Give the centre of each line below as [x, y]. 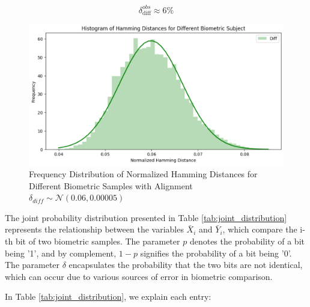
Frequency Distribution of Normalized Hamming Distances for [143, 174]
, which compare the [260, 229]
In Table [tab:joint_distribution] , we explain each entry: [108, 296]
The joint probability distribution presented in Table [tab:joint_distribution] [146, 217]
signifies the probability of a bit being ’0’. [216, 253]
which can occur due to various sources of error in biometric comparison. [139, 276]
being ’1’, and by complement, [61, 253]
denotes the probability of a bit [247, 241]
